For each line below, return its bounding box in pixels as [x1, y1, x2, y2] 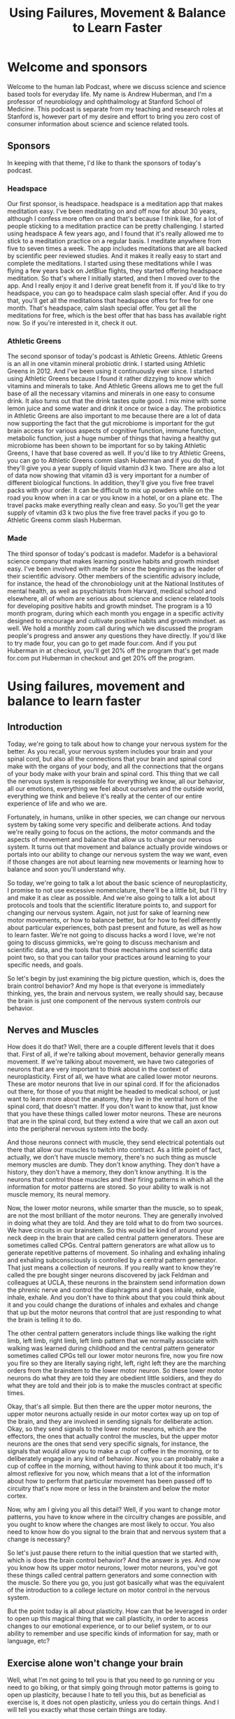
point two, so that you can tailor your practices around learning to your [7, 953, 211, 961]
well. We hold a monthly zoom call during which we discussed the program [7, 624, 224, 632]
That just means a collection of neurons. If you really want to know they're [7, 1263, 221, 1272]
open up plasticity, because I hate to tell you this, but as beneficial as [7, 1691, 206, 1699]
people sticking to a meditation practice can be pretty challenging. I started [7, 222, 224, 231]
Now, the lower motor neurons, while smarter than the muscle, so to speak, [7, 1204, 224, 1212]
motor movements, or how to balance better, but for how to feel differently [7, 916, 221, 924]
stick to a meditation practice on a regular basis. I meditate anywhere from [7, 237, 222, 245]
